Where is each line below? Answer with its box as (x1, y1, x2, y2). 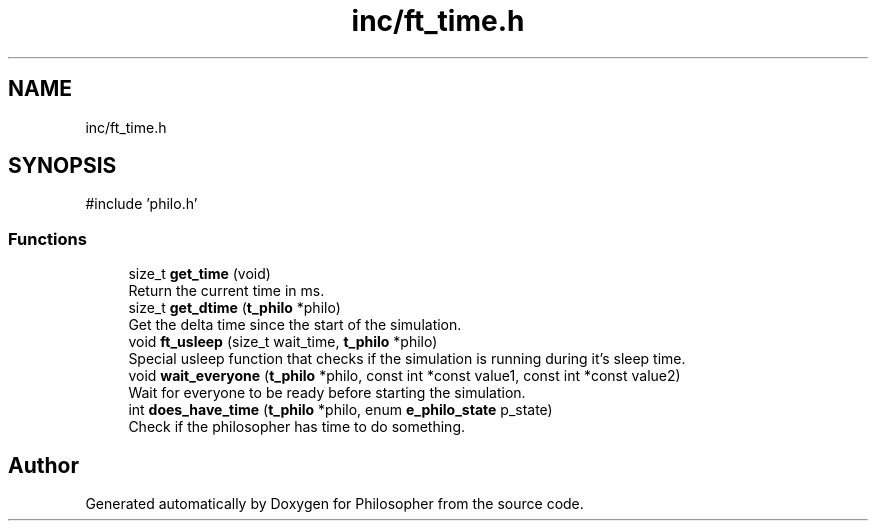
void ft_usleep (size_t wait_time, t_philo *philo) (128, 333, 438, 351)
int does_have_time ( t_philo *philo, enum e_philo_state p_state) (128, 401, 553, 419)
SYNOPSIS (8, 153, 117, 179)
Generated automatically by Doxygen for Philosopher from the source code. (85, 495, 584, 513)
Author (8, 452, 79, 478)
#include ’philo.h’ (85, 195, 198, 213)
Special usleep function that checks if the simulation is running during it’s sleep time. (128, 350, 686, 368)
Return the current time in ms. (128, 282, 325, 300)
